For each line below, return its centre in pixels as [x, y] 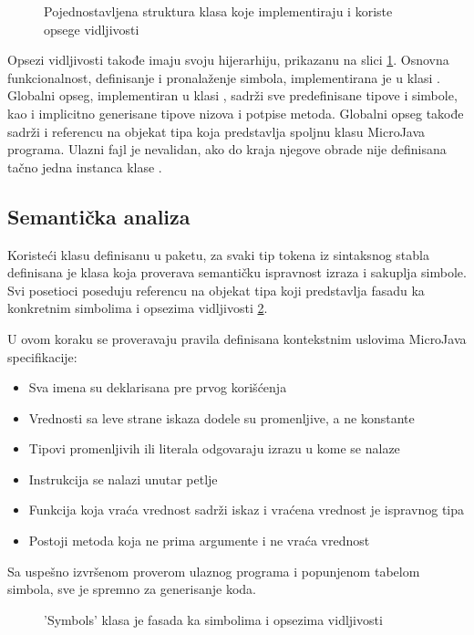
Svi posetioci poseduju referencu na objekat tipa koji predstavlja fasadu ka [216, 290]
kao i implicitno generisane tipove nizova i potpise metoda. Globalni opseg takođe [236, 113]
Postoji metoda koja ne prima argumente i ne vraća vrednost [199, 541]
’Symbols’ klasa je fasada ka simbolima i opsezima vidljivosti [213, 619]
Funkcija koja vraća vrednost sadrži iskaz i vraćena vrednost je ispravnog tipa [247, 510]
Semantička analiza [99, 216]
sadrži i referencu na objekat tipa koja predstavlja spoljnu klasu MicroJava [216, 131]
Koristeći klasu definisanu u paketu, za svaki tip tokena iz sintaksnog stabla [218, 254]
